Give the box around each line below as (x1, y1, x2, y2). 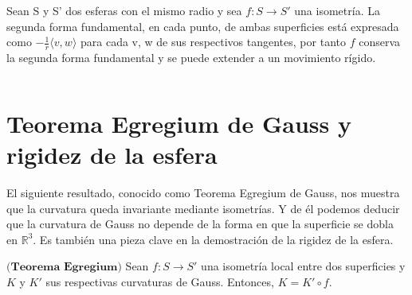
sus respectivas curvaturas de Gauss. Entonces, (45, 273, 274, 289)
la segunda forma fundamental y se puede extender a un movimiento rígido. (6, 49, 376, 66)
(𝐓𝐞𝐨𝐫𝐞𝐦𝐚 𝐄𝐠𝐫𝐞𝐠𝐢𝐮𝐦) (6, 262, 122, 274)
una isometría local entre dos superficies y (201, 258, 406, 274)
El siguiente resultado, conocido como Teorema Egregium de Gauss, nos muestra (6, 184, 400, 200)
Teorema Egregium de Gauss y (6, 107, 351, 139)
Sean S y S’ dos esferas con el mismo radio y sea (6, 2, 242, 18)
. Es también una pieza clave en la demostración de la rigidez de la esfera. (33, 231, 394, 247)
